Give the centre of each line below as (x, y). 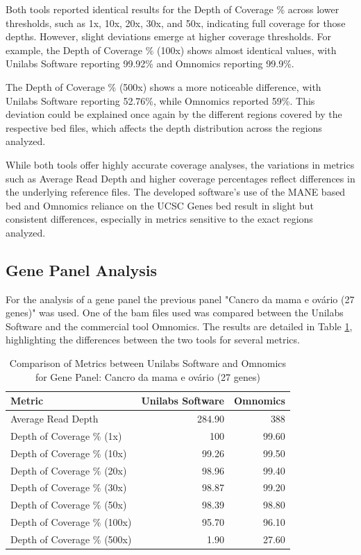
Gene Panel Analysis (82, 270)
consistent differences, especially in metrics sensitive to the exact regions (159, 219)
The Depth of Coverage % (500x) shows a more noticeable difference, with (163, 86)
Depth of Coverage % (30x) (69, 487)
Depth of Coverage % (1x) (66, 435)
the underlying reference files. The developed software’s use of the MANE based (176, 192)
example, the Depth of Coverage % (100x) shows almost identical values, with (171, 50)
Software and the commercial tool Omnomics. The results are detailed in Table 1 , (179, 326)
